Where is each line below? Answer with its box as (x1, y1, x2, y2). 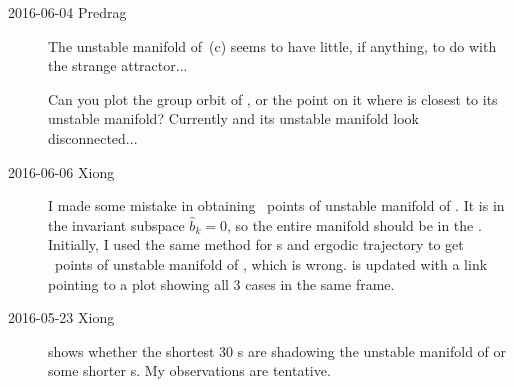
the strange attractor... (48, 55, 188, 76)
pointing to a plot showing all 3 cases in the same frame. (48, 273, 395, 294)
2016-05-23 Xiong (8, 307, 115, 328)
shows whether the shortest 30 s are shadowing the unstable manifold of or (48, 340, 507, 361)
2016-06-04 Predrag (8, 2, 127, 22)
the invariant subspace (48, 214, 185, 235)
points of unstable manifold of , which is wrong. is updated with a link (54, 253, 488, 274)
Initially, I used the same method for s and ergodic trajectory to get (48, 234, 464, 255)
